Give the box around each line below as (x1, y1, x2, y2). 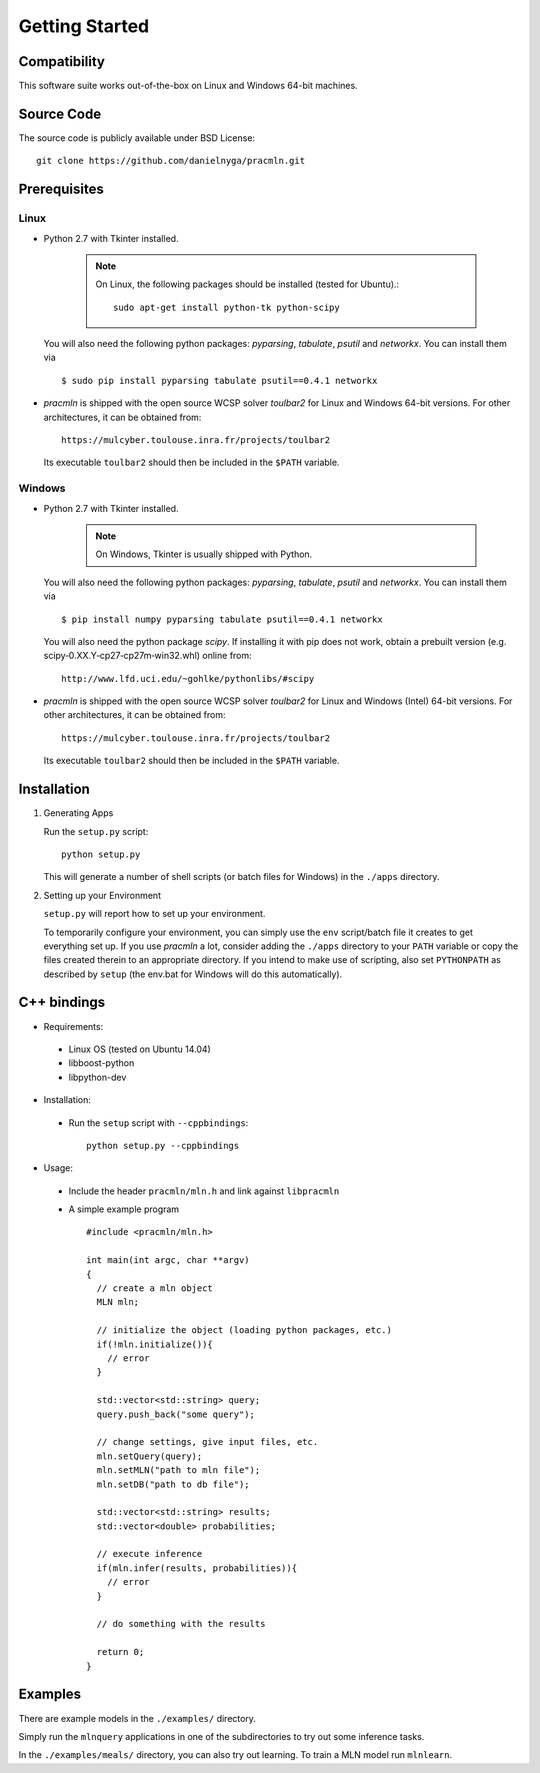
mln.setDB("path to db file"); (96, 1478, 250, 1490)
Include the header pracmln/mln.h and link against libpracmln (68, 1185, 340, 1197)
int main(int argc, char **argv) (86, 1255, 250, 1266)
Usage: (43, 1162, 74, 1174)
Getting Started (18, 15, 150, 37)
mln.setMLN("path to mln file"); (96, 1465, 261, 1476)
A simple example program (68, 1203, 180, 1215)
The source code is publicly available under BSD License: (18, 131, 255, 144)
